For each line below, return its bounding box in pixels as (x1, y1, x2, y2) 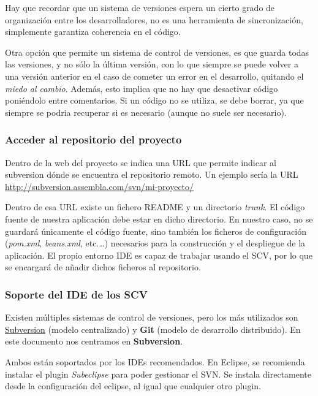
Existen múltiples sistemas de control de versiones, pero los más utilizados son (5, 311, 298, 324)
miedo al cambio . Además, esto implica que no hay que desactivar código (5, 82, 278, 94)
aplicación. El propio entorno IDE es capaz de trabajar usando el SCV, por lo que (5, 248, 312, 261)
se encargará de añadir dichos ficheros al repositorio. (5, 261, 201, 273)
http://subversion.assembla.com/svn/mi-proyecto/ (5, 180, 194, 192)
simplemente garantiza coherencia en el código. (5, 25, 181, 38)
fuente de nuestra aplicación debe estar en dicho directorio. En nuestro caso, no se (5, 212, 313, 225)
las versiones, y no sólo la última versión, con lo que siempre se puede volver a (5, 58, 298, 70)
